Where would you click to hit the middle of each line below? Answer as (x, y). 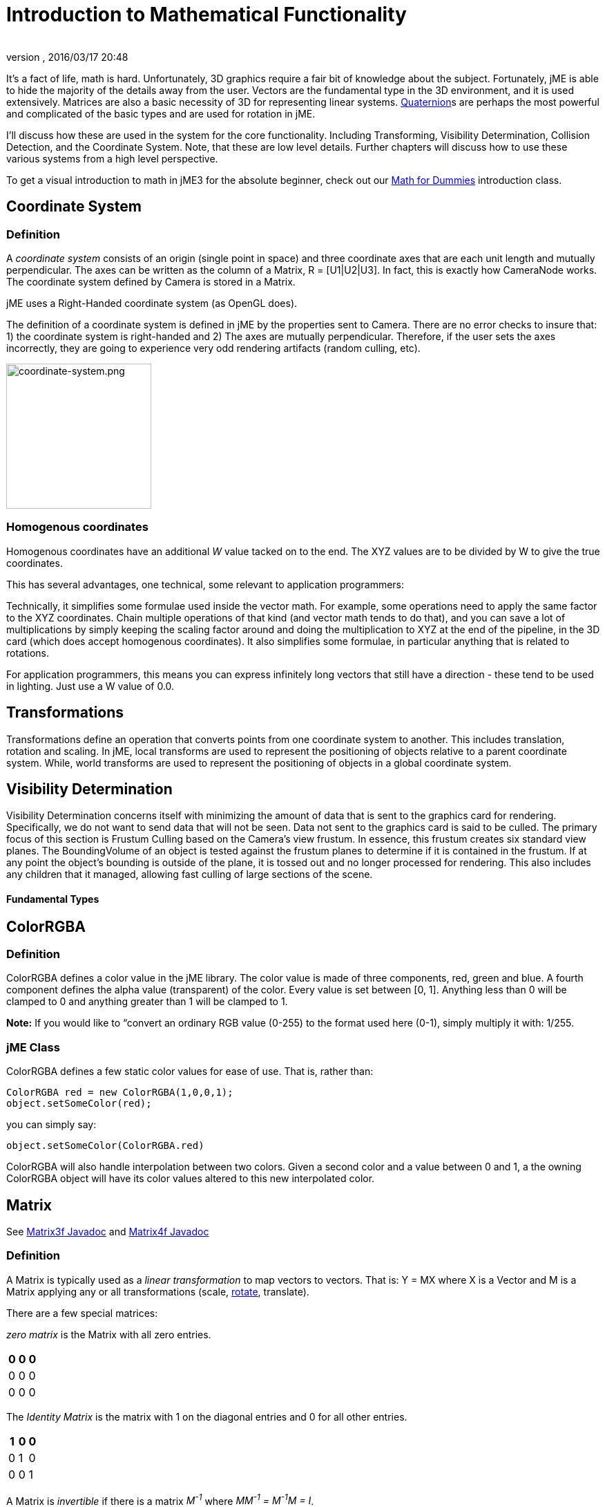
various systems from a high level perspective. (112, 158)
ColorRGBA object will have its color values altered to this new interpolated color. (191, 1179)
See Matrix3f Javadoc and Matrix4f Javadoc (108, 1232)
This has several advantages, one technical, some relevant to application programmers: (205, 584)
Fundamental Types (53, 899)
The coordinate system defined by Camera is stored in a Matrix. (151, 281)
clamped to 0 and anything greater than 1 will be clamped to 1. (147, 1002)
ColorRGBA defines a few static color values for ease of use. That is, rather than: (190, 1071)
